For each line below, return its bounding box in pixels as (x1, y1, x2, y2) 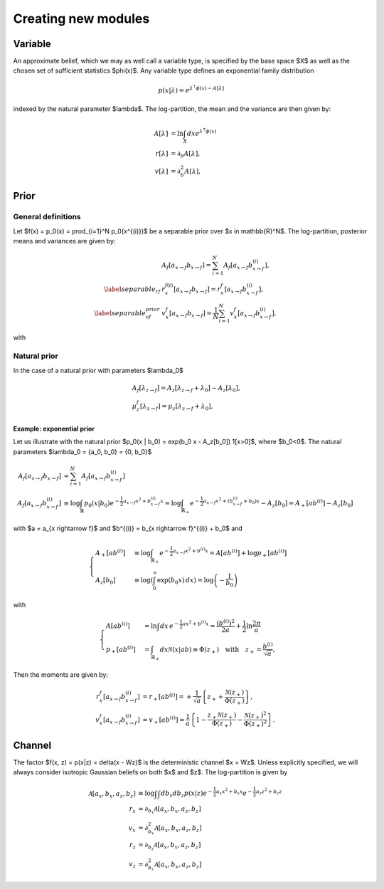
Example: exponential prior (13, 424, 95, 433)
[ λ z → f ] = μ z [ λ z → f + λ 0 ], (139, 402, 213, 412)
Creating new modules (13, 11, 150, 26)
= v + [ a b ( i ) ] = (142, 714, 185, 725)
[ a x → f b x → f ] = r (173, 285, 221, 295)
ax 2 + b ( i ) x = (182, 619, 216, 630)
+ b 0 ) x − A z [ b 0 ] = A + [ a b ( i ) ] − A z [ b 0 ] (242, 498, 353, 509)
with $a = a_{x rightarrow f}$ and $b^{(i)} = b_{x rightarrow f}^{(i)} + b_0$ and (13, 524, 243, 532)
